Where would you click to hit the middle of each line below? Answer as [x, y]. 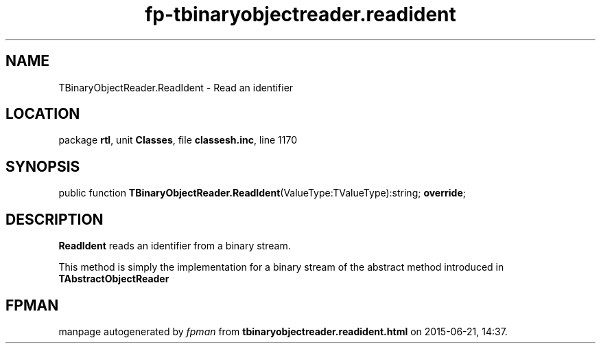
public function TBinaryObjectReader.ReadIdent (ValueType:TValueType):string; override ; [262, 193]
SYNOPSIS [43, 166]
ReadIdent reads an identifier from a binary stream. [175, 246]
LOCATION [43, 114]
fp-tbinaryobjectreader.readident [300, 14]
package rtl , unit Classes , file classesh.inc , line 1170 [178, 140]
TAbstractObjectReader [114, 279]
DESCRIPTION [55, 219]
